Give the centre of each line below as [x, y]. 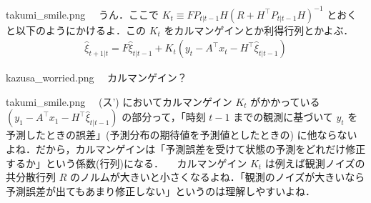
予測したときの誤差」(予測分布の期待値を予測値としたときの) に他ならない [182, 135]
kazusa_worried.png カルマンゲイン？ [97, 78]
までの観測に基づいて [283, 117]
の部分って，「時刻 [164, 117]
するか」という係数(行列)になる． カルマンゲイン [127, 163]
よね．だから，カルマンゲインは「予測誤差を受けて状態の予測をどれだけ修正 [186, 148]
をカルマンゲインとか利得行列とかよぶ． [259, 30]
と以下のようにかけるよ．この [76, 30]
